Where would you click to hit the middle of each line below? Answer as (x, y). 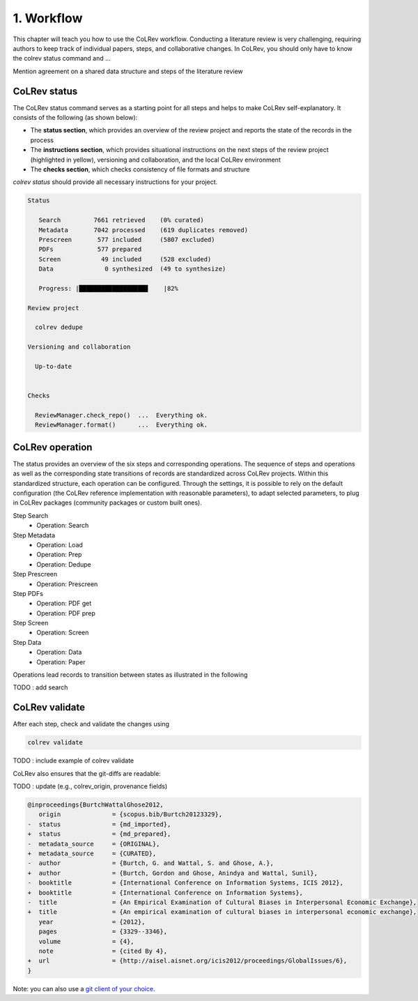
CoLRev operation (53, 447)
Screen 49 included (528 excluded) (125, 259)
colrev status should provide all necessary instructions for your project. (115, 182)
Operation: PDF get (64, 604)
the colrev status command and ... (62, 59)
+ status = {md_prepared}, (99, 834)
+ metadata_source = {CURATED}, (92, 854)
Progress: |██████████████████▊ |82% (109, 288)
